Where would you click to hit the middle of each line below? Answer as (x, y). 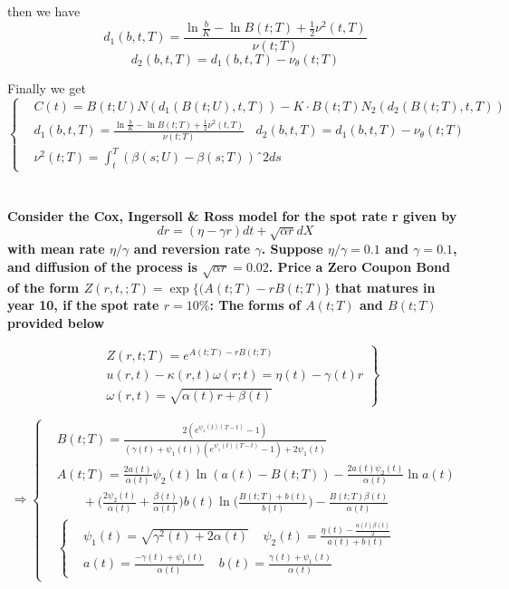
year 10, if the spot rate (83, 305)
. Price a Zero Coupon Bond (359, 267)
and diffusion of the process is (102, 267)
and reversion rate (192, 249)
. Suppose (292, 249)
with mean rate (56, 249)
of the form (43, 287)
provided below (56, 323)
